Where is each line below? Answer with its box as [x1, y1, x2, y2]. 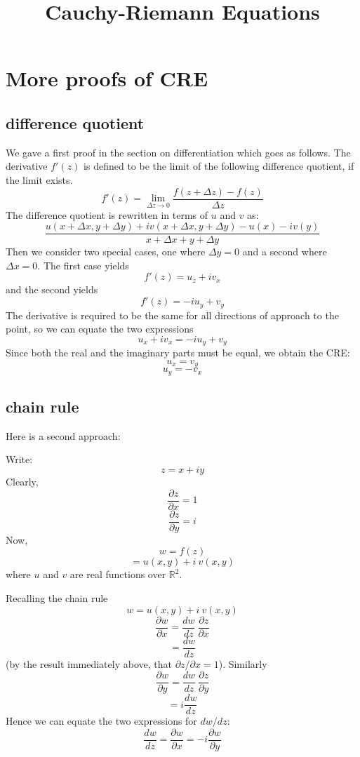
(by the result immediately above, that [6, 656, 172, 671]
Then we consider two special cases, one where [6, 244, 206, 259]
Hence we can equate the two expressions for [6, 714, 197, 728]
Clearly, [6, 474, 39, 489]
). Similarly [218, 656, 267, 671]
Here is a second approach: [6, 428, 121, 443]
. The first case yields [37, 257, 129, 272]
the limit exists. [6, 172, 73, 187]
